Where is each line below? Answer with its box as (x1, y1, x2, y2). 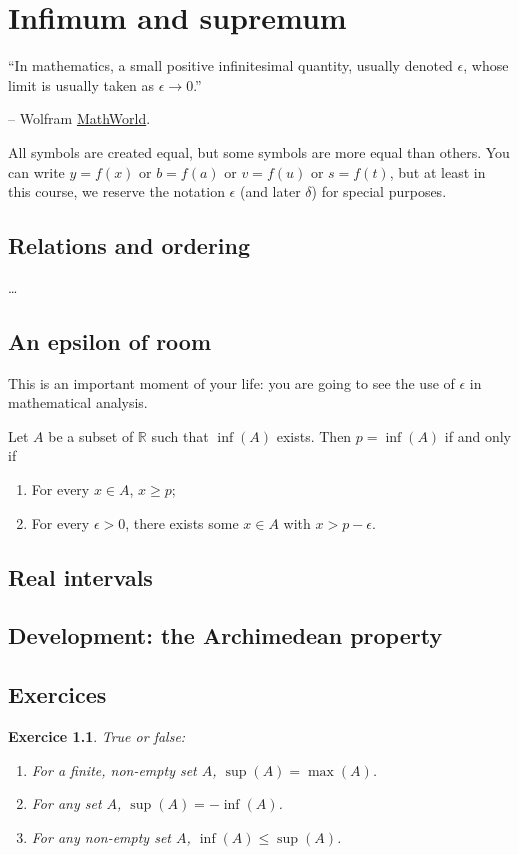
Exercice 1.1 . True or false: (8, 726, 186, 747)
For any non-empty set (31, 826, 171, 847)
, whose (463, 55, 509, 76)
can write (8, 161, 65, 182)
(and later (239, 181, 301, 202)
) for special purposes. (311, 181, 447, 202)
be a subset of (48, 425, 134, 446)
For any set (31, 793, 102, 814)
